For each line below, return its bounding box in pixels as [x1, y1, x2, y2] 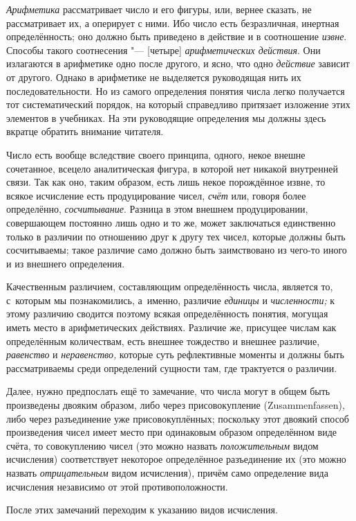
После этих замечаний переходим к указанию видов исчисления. [6, 502, 278, 517]
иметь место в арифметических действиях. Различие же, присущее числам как [6, 320, 337, 335]
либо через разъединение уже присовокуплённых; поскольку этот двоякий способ [6, 411, 349, 425]
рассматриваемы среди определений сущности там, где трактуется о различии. [6, 360, 337, 375]
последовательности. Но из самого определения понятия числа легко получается [6, 83, 345, 98]
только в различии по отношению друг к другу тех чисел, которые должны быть [6, 229, 346, 243]
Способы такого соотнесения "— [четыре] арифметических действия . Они [6, 42, 321, 57]
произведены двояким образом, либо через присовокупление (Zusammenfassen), [6, 398, 345, 412]
